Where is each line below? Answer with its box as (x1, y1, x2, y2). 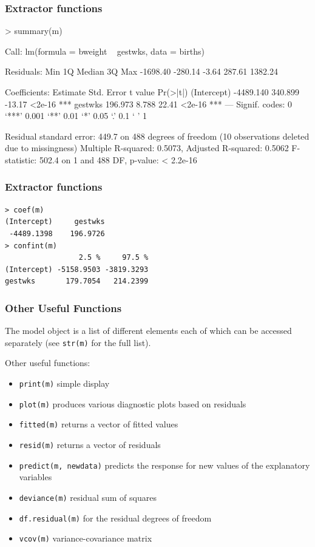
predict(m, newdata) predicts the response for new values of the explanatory (19, 458, 310, 471)
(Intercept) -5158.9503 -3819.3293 (5, 265, 149, 274)
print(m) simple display (19, 377, 110, 389)
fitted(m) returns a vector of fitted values (19, 418, 178, 430)
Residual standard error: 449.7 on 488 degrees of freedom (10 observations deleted (5, 129, 310, 142)
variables (19, 471, 52, 483)
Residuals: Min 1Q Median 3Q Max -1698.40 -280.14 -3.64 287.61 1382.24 (5, 65, 278, 78)
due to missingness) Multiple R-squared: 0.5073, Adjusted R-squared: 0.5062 (5, 141, 289, 154)
